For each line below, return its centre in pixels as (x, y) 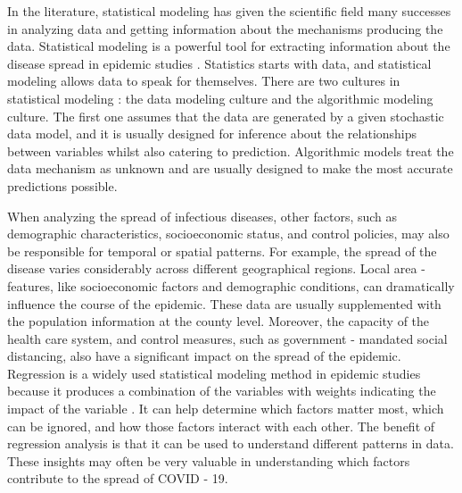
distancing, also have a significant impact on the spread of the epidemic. (204, 356)
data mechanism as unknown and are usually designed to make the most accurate (230, 168)
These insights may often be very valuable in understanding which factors (209, 460)
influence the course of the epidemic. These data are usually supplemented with (224, 303)
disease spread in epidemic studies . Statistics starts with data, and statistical (219, 63)
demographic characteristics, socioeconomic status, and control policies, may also (228, 234)
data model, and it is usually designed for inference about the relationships (212, 134)
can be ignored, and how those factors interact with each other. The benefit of (221, 426)
